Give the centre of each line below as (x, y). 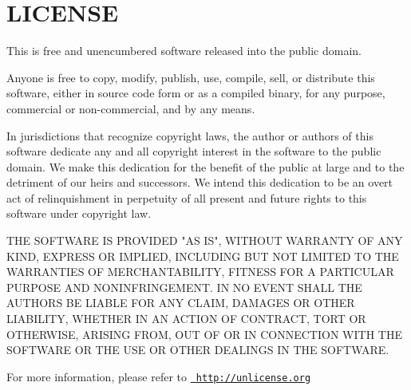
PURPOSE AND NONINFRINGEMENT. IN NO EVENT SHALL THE (184, 287)
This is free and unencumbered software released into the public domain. (184, 51)
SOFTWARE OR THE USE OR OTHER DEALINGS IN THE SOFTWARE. (198, 350)
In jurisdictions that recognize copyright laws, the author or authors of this (190, 135)
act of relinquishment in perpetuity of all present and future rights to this (187, 197)
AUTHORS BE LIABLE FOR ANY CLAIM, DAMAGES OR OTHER (181, 303)
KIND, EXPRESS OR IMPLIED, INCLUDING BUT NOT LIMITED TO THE (203, 256)
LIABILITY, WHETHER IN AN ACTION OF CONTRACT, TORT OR (186, 319)
